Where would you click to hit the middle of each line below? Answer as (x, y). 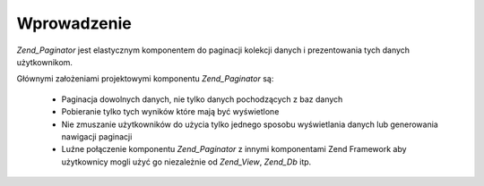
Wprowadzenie (74, 23)
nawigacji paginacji (97, 136)
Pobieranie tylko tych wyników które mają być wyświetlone (170, 112)
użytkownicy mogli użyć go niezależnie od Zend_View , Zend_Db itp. (186, 162)
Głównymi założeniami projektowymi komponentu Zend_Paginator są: (145, 79)
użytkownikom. (45, 62)
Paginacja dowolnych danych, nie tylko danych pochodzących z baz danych (202, 99)
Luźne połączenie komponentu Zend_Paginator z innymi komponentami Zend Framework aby (234, 149)
